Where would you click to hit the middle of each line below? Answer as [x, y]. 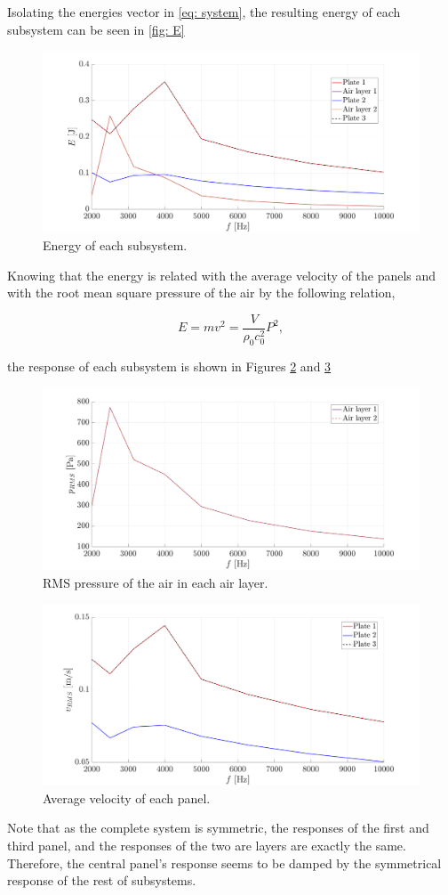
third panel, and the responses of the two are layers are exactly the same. [207, 846]
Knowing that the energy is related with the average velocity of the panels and [222, 275]
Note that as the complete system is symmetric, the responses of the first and [218, 828]
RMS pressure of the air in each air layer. [156, 582]
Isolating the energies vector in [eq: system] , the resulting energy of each [204, 12]
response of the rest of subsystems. [102, 880]
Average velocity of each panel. [127, 797]
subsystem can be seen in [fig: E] [96, 29]
